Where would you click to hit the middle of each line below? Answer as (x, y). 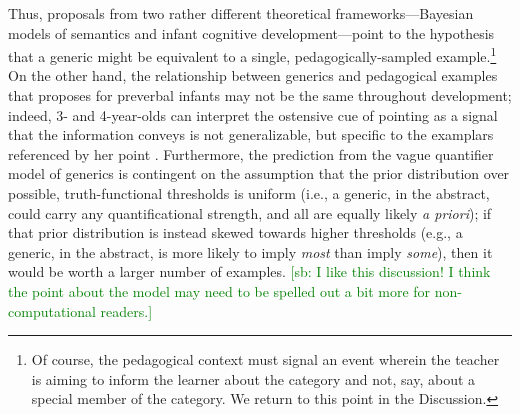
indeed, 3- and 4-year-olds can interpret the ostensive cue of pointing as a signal (253, 114)
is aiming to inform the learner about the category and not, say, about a (253, 378)
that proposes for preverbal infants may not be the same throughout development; (260, 95)
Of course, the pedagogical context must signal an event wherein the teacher (265, 359)
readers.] (126, 310)
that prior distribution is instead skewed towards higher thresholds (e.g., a (235, 232)
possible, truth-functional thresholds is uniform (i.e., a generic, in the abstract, (249, 193)
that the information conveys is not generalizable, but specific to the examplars (251, 134)
